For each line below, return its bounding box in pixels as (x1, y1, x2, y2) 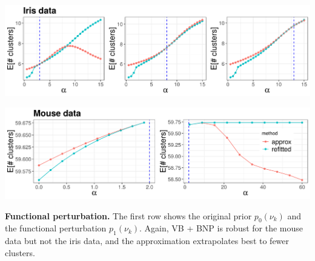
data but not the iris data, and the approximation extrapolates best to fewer (5, 234, 290, 247)
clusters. (5, 246, 35, 259)
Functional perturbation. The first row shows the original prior (5, 209, 252, 222)
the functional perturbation (5, 222, 107, 234)
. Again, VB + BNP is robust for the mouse (139, 222, 303, 234)
